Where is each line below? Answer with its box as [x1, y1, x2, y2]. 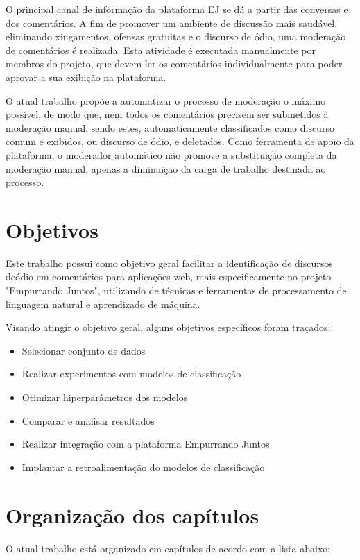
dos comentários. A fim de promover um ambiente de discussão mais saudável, [6, 15, 338, 30]
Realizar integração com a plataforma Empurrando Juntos [22, 436, 270, 451]
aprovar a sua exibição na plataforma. [6, 69, 166, 84]
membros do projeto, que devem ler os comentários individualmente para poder [6, 56, 343, 71]
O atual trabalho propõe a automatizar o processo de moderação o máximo [6, 93, 326, 108]
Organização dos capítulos [6, 500, 259, 529]
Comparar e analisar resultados [22, 413, 155, 427]
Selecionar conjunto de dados [22, 343, 146, 357]
